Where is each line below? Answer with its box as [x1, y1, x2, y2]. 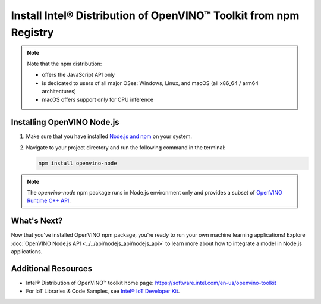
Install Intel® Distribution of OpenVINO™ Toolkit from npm [11, 9, 300, 22]
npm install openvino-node [38, 159, 117, 167]
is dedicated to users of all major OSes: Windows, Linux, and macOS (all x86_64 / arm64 [42, 79, 259, 86]
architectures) [42, 87, 77, 95]
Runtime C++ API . [27, 197, 71, 205]
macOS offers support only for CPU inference [42, 96, 154, 104]
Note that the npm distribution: [27, 60, 102, 67]
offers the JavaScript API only [42, 71, 115, 79]
